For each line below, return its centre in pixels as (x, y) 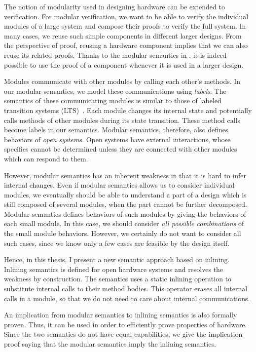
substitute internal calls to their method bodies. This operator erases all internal (126, 289)
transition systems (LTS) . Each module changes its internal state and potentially (128, 110)
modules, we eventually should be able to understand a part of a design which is (125, 194)
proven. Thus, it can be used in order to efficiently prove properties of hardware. (126, 324)
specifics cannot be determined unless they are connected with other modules (121, 149)
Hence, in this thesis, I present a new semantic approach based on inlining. (117, 259)
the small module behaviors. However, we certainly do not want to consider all (123, 233)
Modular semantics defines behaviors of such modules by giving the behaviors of (125, 214)
